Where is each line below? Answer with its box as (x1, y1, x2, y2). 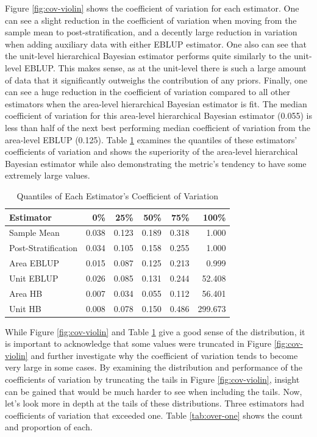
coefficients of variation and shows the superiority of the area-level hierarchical (5, 145, 298, 158)
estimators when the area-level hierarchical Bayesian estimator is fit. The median (5, 97, 307, 110)
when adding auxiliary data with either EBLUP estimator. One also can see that (5, 37, 307, 50)
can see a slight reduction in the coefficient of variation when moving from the (5, 13, 297, 26)
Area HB (9, 286, 43, 299)
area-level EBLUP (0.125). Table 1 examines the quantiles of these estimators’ (5, 133, 297, 146)
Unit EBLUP (9, 271, 59, 284)
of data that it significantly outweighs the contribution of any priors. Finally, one (5, 73, 308, 86)
